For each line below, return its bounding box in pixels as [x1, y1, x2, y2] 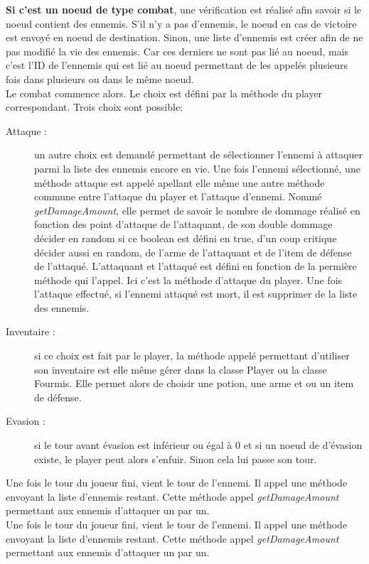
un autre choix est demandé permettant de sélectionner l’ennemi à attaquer [34, 147, 363, 162]
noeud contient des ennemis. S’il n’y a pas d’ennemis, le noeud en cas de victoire [6, 16, 357, 31]
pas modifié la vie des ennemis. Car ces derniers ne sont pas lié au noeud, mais [6, 43, 349, 58]
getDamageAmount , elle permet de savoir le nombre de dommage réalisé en [34, 202, 360, 217]
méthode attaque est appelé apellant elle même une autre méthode [34, 175, 325, 190]
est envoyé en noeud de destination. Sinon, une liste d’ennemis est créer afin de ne [6, 30, 363, 45]
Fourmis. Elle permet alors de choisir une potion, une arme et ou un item [34, 376, 354, 391]
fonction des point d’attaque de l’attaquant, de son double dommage [34, 217, 333, 232]
